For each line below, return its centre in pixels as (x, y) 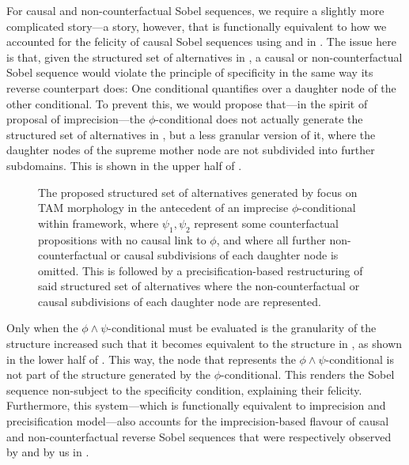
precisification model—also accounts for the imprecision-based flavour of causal (198, 421)
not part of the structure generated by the (109, 374)
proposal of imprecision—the (76, 119)
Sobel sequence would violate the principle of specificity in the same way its (190, 72)
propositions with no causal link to (122, 239)
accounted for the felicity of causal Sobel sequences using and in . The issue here (201, 42)
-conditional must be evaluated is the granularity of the (242, 328)
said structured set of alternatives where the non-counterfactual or (199, 286)
